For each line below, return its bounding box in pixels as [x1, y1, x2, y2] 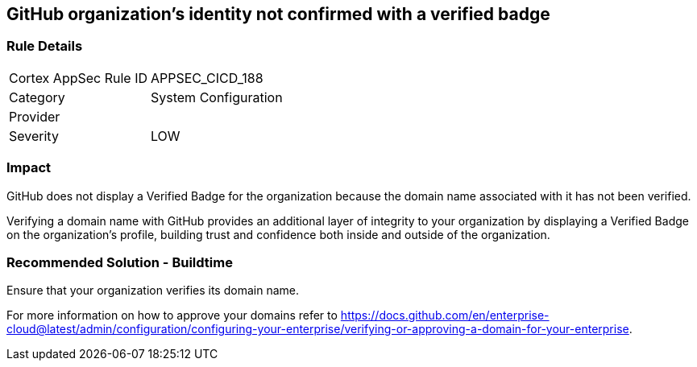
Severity [9, 127, 59, 144]
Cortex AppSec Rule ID [9, 69, 148, 86]
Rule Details [6, 38, 83, 55]
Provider [9, 108, 60, 125]
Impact [6, 159, 52, 176]
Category [9, 89, 65, 105]
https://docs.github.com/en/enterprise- [340, 308, 550, 323]
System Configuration [151, 89, 283, 105]
